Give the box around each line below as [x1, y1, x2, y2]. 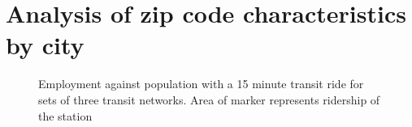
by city [6, 28, 85, 61]
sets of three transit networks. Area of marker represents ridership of [38, 91, 380, 108]
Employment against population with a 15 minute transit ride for [38, 75, 364, 92]
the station [38, 107, 93, 124]
